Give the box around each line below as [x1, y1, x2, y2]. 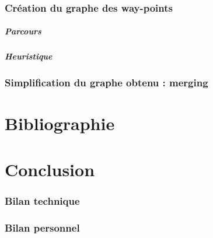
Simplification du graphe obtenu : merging [5, 75, 208, 90]
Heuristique [5, 50, 53, 62]
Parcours [5, 25, 41, 37]
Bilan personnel [5, 220, 80, 235]
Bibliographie [5, 111, 115, 135]
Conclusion [5, 157, 95, 181]
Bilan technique [5, 193, 80, 208]
